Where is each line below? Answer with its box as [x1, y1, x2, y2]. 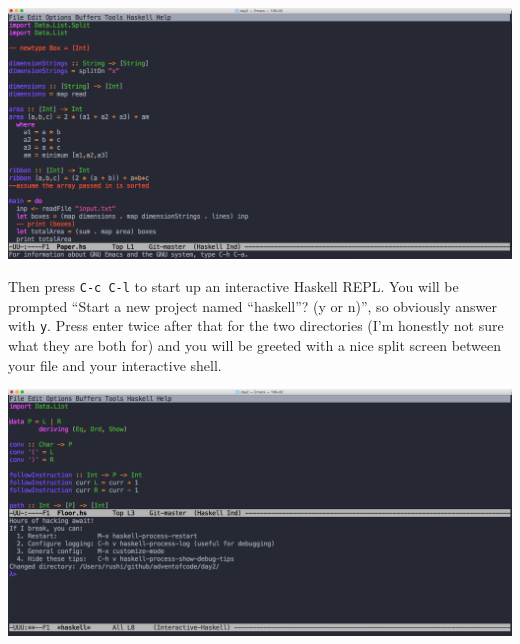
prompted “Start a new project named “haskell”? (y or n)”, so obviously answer [8, 295, 497, 316]
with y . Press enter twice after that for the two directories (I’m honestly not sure [8, 315, 504, 336]
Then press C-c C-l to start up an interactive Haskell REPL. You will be [8, 276, 459, 297]
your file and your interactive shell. [8, 354, 222, 375]
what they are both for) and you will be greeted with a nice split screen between [8, 335, 502, 356]
